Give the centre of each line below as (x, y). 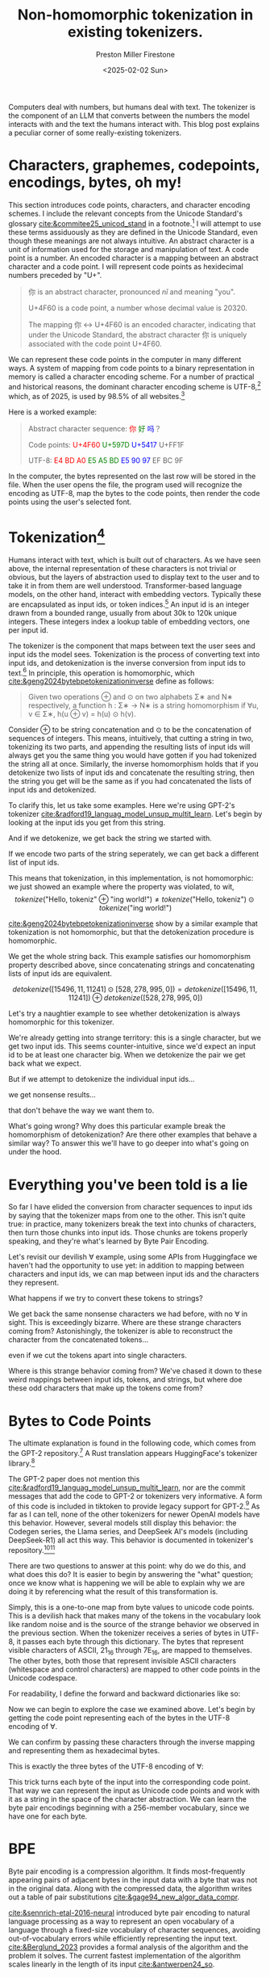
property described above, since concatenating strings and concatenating (132, 965)
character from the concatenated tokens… (79, 1340)
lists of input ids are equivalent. (60, 974)
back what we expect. (45, 1063)
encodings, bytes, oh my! (95, 183)
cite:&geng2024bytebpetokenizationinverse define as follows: (111, 681)
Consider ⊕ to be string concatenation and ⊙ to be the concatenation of (130, 730)
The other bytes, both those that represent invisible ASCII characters (122, 1660)
